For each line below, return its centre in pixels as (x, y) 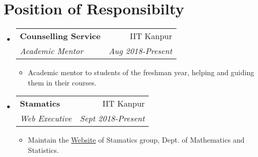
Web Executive (46, 118)
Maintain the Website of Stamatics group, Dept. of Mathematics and (136, 140)
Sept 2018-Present (112, 118)
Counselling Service (60, 36)
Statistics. (43, 150)
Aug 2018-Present (140, 51)
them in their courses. (62, 82)
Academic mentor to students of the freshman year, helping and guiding (141, 72)
